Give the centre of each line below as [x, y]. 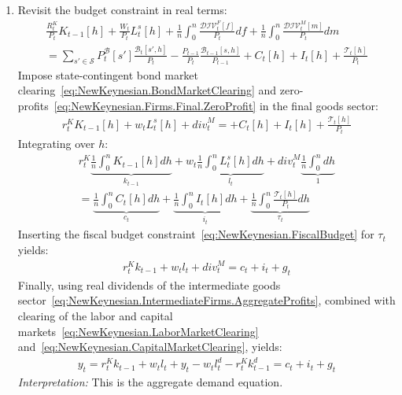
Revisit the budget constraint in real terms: [122, 9]
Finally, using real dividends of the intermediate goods [149, 284]
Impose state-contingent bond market [108, 74]
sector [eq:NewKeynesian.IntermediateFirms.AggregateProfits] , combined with [207, 300]
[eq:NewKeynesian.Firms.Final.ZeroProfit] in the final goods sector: [216, 105]
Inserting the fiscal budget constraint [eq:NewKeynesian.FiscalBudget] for [196, 234]
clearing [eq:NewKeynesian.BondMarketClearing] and [147, 90]
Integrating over [56, 144]
